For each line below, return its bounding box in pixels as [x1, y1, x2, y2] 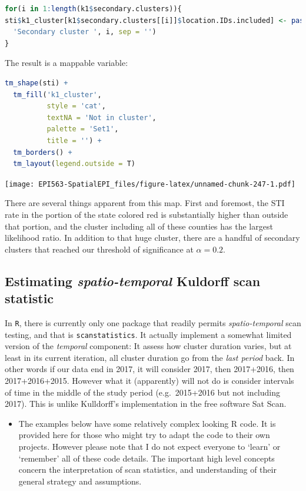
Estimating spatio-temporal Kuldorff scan [5, 271, 261, 290]
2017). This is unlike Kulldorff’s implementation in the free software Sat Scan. [5, 397, 287, 410]
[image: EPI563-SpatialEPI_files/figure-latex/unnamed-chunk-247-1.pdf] [5, 180, 295, 188]
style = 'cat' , [46, 102, 106, 111]
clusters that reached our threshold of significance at [5, 243, 194, 255]
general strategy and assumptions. [18, 475, 142, 487]
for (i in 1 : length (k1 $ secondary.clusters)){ [5, 5, 182, 13]
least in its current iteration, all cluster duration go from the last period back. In [5, 351, 295, 363]
